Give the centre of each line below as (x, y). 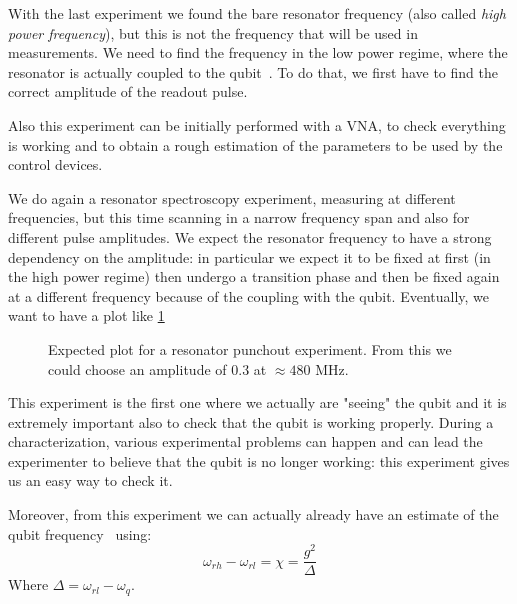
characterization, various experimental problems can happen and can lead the (245, 441)
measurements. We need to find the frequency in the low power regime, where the (258, 52)
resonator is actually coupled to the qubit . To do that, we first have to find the (253, 71)
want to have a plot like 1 (86, 315)
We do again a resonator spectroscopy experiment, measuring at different (232, 197)
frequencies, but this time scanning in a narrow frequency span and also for (239, 217)
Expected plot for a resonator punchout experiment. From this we (250, 348)
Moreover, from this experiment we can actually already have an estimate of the (253, 514)
